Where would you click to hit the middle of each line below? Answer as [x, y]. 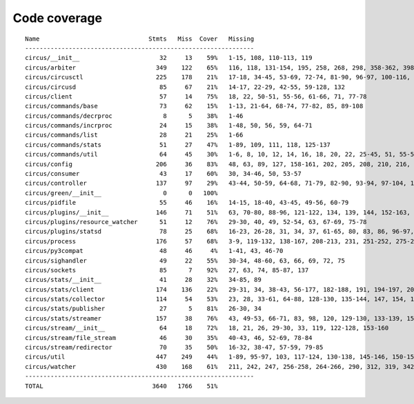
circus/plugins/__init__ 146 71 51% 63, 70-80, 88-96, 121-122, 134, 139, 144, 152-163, [218, 212]
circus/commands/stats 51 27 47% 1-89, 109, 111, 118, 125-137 [178, 144]
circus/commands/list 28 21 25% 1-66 [134, 135]
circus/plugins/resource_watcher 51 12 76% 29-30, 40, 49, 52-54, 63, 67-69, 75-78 [196, 222]
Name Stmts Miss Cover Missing [140, 39]
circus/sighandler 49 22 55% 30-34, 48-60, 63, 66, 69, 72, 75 [185, 261]
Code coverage [58, 18]
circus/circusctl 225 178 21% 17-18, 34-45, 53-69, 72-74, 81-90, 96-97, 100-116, [218, 77]
